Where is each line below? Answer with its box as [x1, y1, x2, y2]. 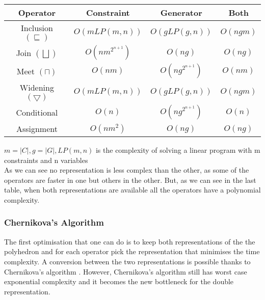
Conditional [16, 106, 58, 118]
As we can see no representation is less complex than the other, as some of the [4, 165, 249, 175]
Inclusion [21, 22, 53, 34]
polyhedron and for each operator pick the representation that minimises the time [4, 246, 260, 257]
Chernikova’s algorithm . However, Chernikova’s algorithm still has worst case [4, 266, 247, 277]
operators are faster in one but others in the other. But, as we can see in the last [4, 174, 256, 185]
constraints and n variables [4, 154, 88, 165]
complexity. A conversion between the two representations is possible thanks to [4, 256, 251, 266]
